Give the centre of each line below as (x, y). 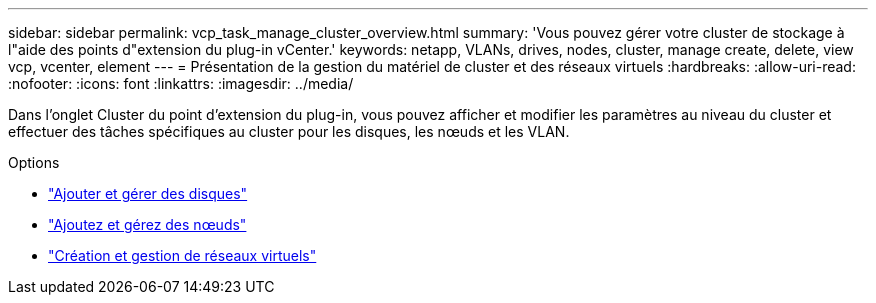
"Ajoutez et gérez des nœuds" (147, 224)
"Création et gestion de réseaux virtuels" (182, 255)
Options (34, 162)
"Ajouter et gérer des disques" (148, 193)
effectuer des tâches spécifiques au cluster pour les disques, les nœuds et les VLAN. (289, 131)
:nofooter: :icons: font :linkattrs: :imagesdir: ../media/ (181, 83)
